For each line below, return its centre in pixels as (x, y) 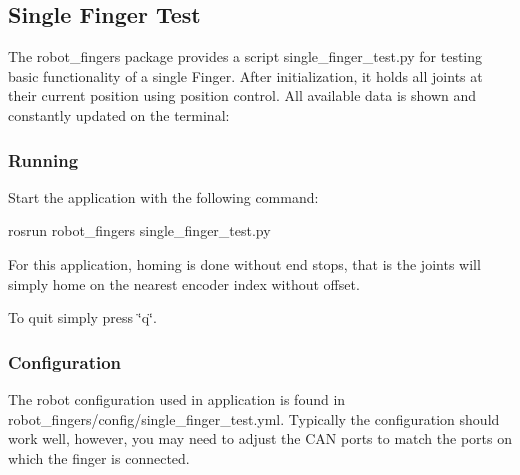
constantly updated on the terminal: (119, 114)
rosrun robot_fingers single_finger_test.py (139, 230)
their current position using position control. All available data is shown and (242, 95)
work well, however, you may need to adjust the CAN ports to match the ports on (260, 438)
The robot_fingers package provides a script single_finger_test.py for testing (245, 56)
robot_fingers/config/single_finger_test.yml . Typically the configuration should (254, 418)
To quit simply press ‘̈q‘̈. (82, 317)
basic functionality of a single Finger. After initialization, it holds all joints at (245, 75)
